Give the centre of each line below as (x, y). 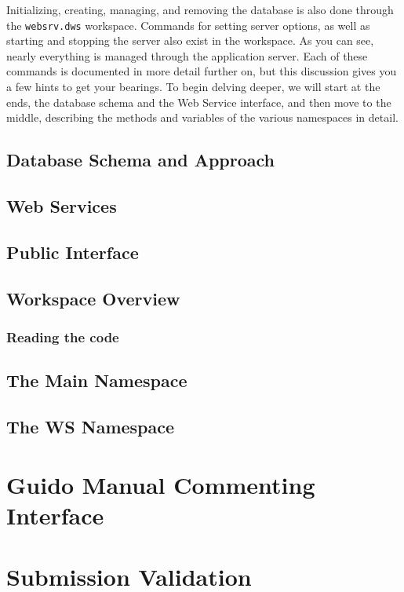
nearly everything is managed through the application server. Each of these (187, 55)
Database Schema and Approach (141, 160)
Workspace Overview (93, 298)
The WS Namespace (91, 426)
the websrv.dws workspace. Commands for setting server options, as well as (188, 25)
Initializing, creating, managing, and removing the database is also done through (200, 9)
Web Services (62, 205)
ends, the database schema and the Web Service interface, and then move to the (199, 102)
